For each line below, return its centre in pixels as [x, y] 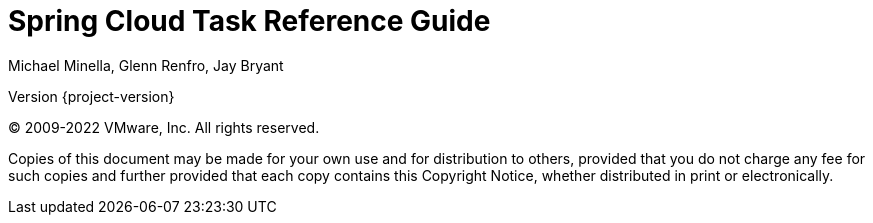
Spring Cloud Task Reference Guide [249, 21]
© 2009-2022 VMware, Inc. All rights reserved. [164, 127]
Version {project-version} [91, 96]
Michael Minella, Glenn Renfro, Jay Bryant [146, 65]
